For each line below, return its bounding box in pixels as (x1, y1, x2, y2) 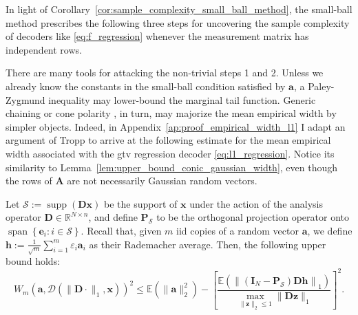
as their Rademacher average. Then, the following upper (89, 237, 326, 251)
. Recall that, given (81, 223, 162, 237)
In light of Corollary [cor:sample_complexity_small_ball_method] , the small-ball (6, 2, 352, 16)
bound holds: (6, 254, 61, 268)
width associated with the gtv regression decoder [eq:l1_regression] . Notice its (6, 146, 335, 160)
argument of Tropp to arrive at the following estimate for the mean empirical (6, 133, 331, 147)
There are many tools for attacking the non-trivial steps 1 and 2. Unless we (6, 65, 324, 80)
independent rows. (6, 42, 82, 56)
